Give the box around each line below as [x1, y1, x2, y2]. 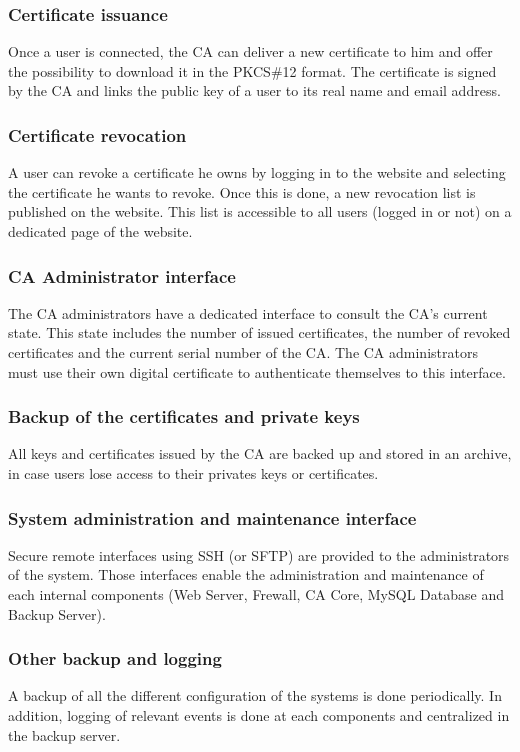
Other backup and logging [8, 646, 222, 671]
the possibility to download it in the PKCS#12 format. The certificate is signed [8, 60, 497, 81]
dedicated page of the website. [8, 221, 193, 241]
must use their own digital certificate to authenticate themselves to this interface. [8, 361, 506, 382]
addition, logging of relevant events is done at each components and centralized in [8, 705, 510, 725]
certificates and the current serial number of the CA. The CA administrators [8, 342, 478, 362]
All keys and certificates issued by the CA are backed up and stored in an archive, [8, 443, 512, 464]
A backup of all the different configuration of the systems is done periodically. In [8, 685, 502, 706]
